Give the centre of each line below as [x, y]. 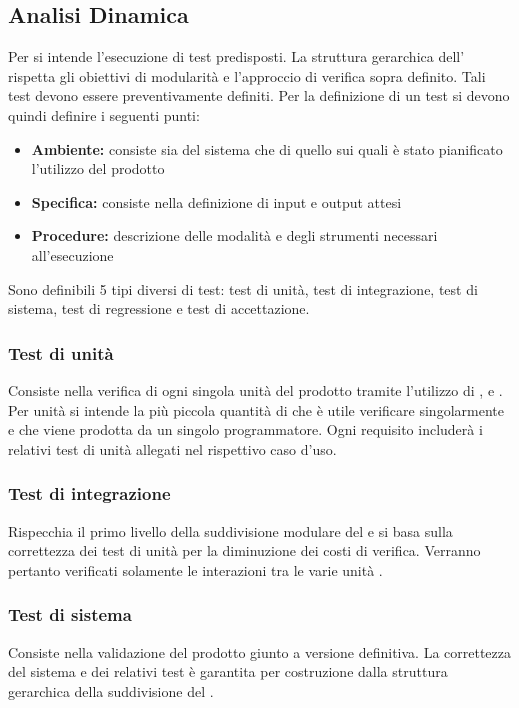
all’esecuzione [72, 254]
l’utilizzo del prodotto [98, 168]
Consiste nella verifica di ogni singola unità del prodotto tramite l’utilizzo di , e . [255, 389]
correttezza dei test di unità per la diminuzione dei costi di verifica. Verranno [244, 550]
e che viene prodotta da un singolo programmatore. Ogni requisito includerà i [245, 429]
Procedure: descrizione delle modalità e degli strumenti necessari [234, 235]
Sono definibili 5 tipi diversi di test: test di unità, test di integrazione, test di [243, 288]
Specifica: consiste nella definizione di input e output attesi [216, 201]
